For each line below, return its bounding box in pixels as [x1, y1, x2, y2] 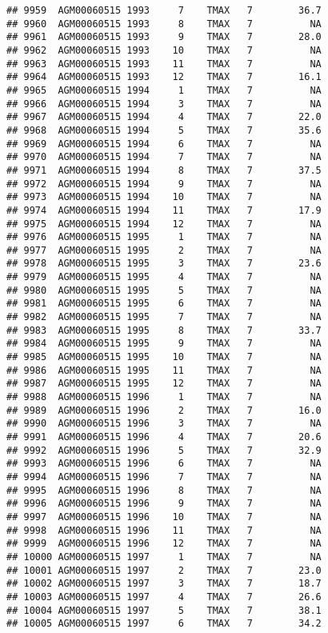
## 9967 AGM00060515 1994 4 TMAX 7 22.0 [6, 111, 322, 123]
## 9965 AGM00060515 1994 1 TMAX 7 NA [6, 84, 322, 96]
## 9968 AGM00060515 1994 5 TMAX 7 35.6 [6, 124, 322, 136]
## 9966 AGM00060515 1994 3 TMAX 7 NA [6, 98, 322, 110]
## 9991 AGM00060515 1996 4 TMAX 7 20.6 [6, 431, 322, 443]
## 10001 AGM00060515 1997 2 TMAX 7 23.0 [6, 564, 322, 576]
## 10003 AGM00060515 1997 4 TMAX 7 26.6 [6, 591, 322, 603]
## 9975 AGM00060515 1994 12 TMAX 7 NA [6, 218, 322, 230]
